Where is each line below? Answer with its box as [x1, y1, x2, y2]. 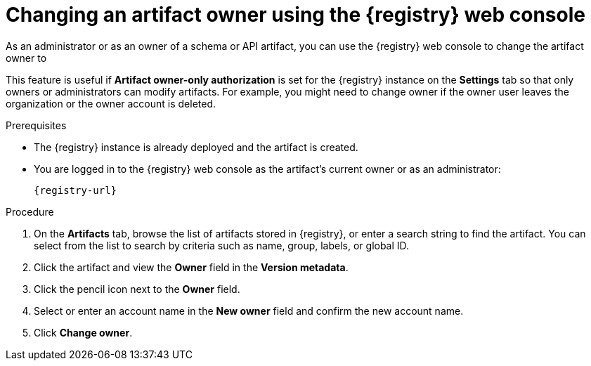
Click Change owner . [34, 326, 133, 339]
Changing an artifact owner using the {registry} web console [6, 3, 585, 27]
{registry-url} [34, 184, 117, 196]
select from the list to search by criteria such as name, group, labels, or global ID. [34, 239, 410, 251]
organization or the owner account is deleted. [6, 97, 216, 110]
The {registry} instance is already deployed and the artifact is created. [34, 140, 358, 153]
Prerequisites [6, 119, 67, 131]
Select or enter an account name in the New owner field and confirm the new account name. [34, 304, 464, 317]
